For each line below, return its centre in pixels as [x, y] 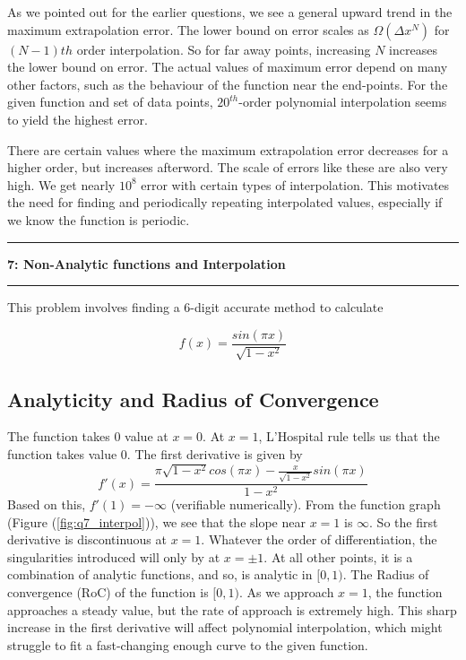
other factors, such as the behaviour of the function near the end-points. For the [228, 84]
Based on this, [47, 504]
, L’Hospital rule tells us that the [349, 436]
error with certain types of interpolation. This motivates [295, 184]
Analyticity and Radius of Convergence [193, 399]
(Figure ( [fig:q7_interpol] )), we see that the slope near [156, 521]
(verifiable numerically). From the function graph [306, 504]
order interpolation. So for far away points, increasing [224, 49]
